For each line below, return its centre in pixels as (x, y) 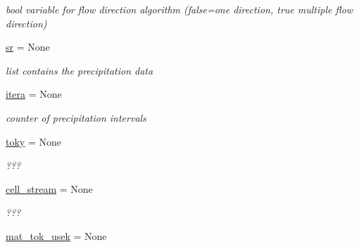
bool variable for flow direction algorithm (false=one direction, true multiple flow (179, 9)
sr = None (28, 47)
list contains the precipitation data (80, 70)
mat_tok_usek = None (56, 235)
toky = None (33, 141)
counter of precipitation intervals (76, 117)
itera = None (34, 94)
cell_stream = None (49, 188)
